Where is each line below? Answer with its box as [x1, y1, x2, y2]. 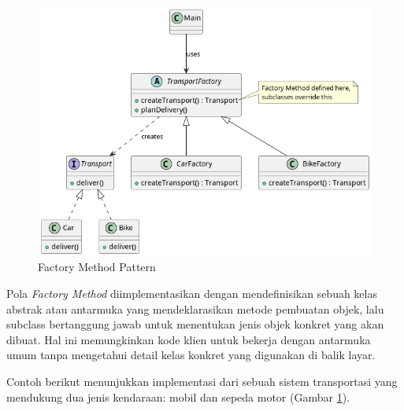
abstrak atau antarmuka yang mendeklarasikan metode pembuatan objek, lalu [6, 300, 384, 317]
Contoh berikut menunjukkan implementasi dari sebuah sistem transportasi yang [6, 372, 398, 389]
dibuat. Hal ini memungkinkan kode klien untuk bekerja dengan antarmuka [6, 331, 371, 347]
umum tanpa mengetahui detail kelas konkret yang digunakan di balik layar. [6, 347, 376, 363]
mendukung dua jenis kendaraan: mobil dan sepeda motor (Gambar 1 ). [6, 388, 350, 405]
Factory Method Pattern [38, 259, 156, 275]
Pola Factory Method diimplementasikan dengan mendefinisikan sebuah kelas [6, 285, 377, 302]
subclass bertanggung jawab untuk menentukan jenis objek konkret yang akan [6, 316, 384, 332]
